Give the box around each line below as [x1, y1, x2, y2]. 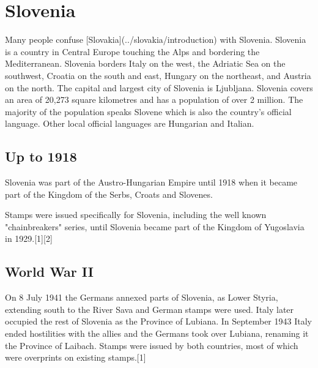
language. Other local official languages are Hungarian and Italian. [5, 117, 254, 130]
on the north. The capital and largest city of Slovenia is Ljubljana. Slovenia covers [5, 81, 313, 94]
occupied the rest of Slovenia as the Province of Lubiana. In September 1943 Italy [5, 315, 312, 328]
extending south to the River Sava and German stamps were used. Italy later [5, 302, 294, 315]
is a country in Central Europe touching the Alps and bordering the [5, 45, 260, 58]
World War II [5, 262, 94, 281]
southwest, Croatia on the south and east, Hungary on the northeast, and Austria [5, 69, 311, 81]
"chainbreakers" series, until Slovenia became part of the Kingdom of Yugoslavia [5, 220, 305, 233]
